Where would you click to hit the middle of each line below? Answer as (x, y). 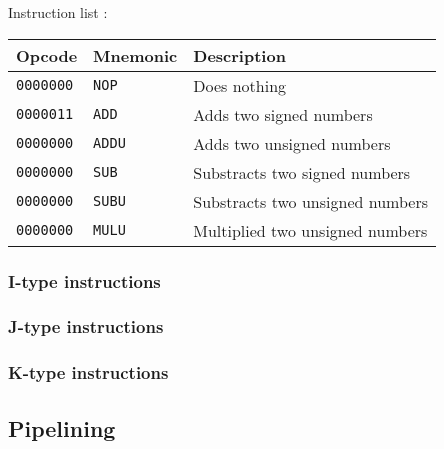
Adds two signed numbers (283, 114)
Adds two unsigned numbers (292, 143)
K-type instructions (88, 372)
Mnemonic (135, 55)
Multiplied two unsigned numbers (310, 230)
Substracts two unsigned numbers (310, 201)
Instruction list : (58, 12)
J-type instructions (86, 326)
